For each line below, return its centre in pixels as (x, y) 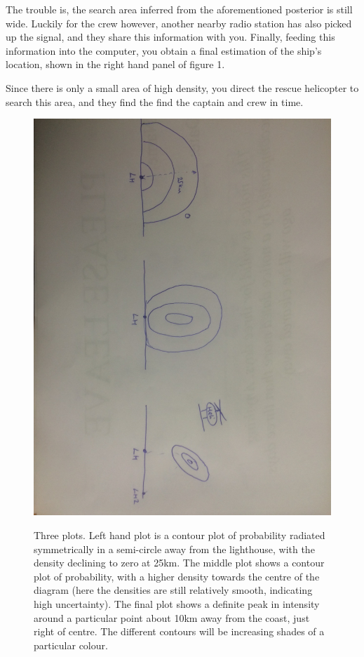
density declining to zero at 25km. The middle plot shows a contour (179, 563)
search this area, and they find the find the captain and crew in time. (155, 101)
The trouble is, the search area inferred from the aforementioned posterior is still (179, 9)
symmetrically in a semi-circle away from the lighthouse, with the (174, 549)
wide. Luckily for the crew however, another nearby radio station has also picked (179, 23)
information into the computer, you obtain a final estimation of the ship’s (164, 50)
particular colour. (71, 645)
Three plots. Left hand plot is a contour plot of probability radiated (180, 535)
